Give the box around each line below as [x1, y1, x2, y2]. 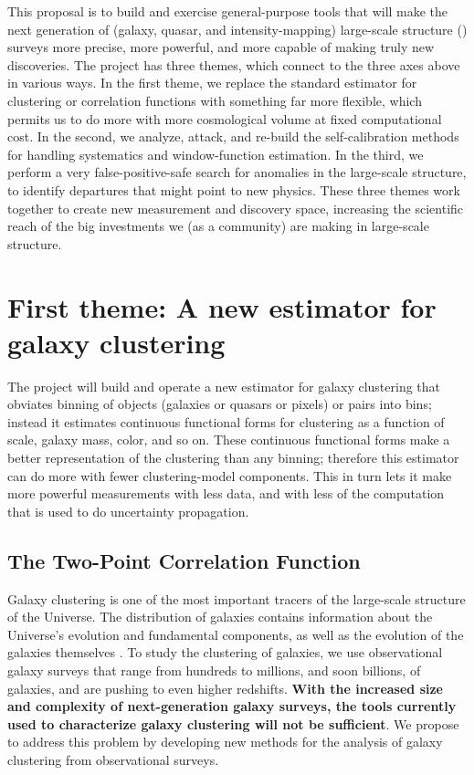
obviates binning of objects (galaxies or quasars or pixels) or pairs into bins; [7, 394, 432, 414]
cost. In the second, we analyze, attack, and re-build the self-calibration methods [7, 127, 459, 146]
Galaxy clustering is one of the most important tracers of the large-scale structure [7, 589, 466, 608]
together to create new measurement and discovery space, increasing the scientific [7, 198, 464, 217]
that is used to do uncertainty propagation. [7, 501, 249, 520]
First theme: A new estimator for [7, 288, 437, 325]
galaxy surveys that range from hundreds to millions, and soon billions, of [7, 660, 421, 679]
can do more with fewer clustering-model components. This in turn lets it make [7, 466, 452, 485]
